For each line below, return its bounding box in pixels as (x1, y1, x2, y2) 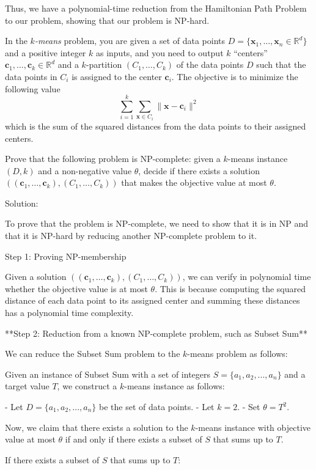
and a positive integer (5, 46, 86, 59)
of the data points (176, 58, 244, 71)
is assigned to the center (72, 70, 162, 83)
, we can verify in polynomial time (182, 270, 311, 283)
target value (5, 380, 50, 392)
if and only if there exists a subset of (65, 433, 202, 446)
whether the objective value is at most (5, 282, 148, 295)
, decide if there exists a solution (138, 164, 260, 177)
